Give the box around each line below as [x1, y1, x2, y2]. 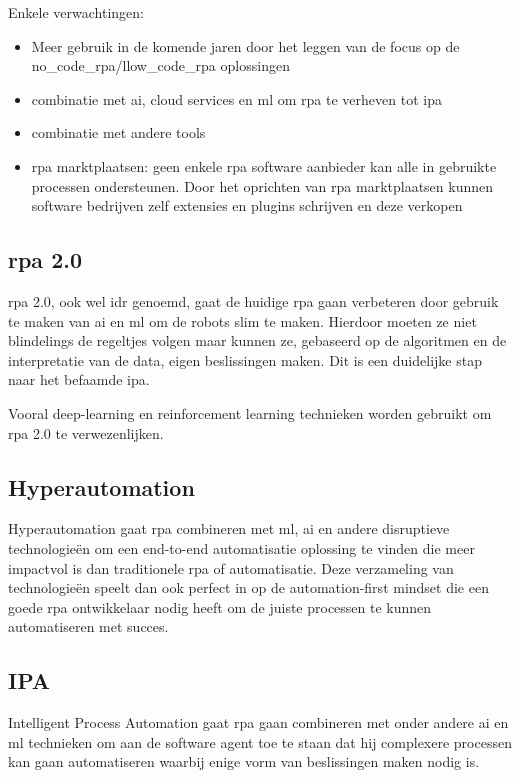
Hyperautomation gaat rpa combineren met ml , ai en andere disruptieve [8, 518, 450, 539]
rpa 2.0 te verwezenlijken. [8, 422, 164, 443]
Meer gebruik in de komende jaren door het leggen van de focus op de [31, 35, 460, 56]
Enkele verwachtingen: [8, 2, 144, 22]
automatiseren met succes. [8, 616, 169, 637]
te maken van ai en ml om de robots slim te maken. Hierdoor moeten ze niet [8, 310, 477, 331]
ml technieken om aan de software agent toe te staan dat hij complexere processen [8, 731, 512, 752]
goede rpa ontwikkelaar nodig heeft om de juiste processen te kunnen [8, 596, 432, 617]
